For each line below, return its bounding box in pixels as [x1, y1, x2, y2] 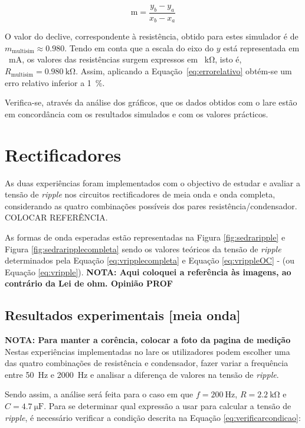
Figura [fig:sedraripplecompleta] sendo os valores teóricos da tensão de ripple [5, 242, 281, 255]
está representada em [223, 41, 300, 54]
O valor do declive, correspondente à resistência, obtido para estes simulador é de [5, 30, 299, 42]
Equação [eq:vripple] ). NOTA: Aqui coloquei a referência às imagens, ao [5, 265, 291, 278]
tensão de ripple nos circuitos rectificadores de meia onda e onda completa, [5, 188, 276, 200]
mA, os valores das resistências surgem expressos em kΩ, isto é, [8, 53, 242, 65]
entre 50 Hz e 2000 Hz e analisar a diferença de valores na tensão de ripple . [5, 368, 279, 380]
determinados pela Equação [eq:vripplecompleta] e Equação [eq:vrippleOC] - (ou [5, 254, 295, 266]
